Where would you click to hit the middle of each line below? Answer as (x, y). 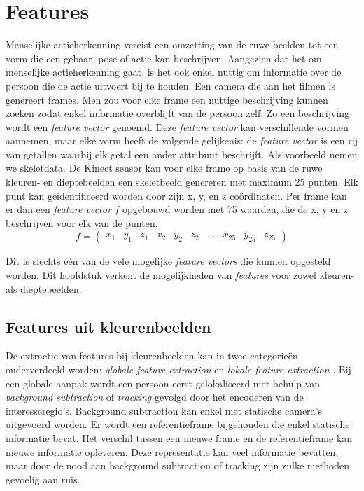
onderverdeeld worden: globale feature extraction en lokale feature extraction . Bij (178, 369)
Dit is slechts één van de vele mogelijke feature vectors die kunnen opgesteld (168, 261)
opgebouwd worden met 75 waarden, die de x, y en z (236, 209)
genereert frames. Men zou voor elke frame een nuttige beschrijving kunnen (167, 99)
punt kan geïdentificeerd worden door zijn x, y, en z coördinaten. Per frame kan (176, 195)
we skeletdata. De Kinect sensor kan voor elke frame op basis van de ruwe (164, 168)
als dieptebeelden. (44, 288)
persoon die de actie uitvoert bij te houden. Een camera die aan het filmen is (171, 85)
